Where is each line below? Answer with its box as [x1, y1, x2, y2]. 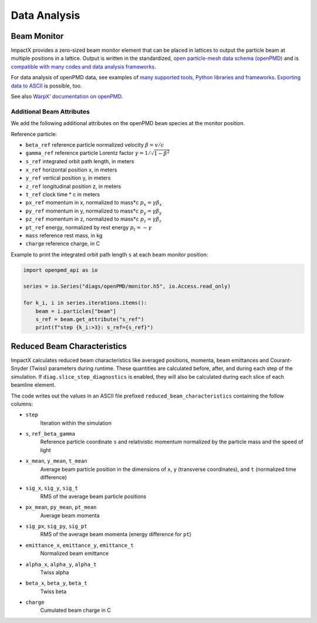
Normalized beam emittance [40, 550, 109, 557]
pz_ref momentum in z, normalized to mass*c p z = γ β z [25, 215, 162, 224]
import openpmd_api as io [23, 267, 98, 273]
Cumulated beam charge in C [40, 607, 112, 614]
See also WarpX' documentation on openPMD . [11, 93, 123, 100]
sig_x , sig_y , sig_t [25, 484, 79, 491]
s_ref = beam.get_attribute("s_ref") [35, 316, 144, 323]
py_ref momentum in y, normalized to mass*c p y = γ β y [25, 207, 162, 215]
